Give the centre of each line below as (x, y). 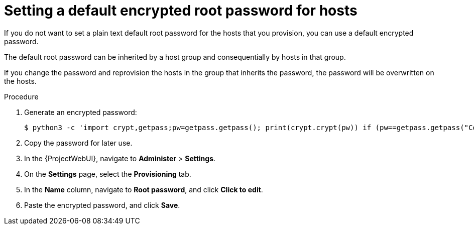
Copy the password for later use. (78, 143)
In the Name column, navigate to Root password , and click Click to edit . (144, 189)
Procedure (21, 96)
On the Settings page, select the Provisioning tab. (108, 174)
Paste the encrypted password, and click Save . (102, 205)
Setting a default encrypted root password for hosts (181, 11)
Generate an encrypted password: (81, 112)
